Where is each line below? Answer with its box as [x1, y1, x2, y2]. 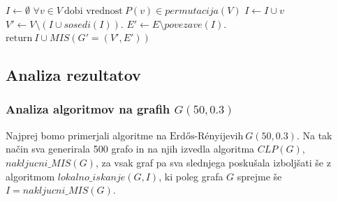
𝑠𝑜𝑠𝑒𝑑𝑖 [64, 20, 91, 30]
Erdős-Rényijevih [170, 131, 244, 141]
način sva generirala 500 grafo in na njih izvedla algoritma [6, 141, 255, 156]
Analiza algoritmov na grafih [6, 100, 170, 118]
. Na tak [296, 127, 332, 142]
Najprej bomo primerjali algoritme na [6, 127, 167, 142]
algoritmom [6, 169, 55, 183]
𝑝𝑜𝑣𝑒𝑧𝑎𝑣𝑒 [164, 20, 203, 30]
